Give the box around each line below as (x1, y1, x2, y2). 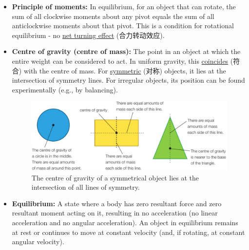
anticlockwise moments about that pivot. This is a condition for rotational (12, 20, 234, 31)
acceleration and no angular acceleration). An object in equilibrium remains (12, 217, 238, 227)
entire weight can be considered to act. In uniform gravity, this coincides (12, 55, 229, 66)
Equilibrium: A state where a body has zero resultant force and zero (12, 198, 222, 208)
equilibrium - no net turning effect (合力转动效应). (12, 30, 165, 40)
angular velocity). (12, 236, 64, 247)
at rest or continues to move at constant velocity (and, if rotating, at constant (12, 227, 245, 237)
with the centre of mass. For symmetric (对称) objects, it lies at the (23, 65, 226, 75)
